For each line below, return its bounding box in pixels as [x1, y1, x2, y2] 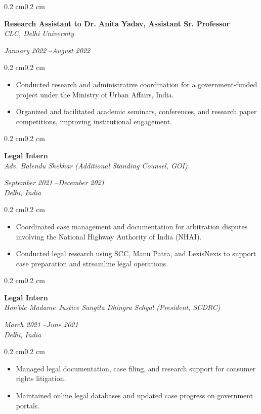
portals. [16, 400, 40, 410]
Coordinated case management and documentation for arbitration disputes [16, 221, 248, 231]
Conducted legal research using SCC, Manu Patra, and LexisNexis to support [16, 248, 256, 259]
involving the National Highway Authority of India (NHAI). [16, 231, 202, 241]
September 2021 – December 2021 [4, 177, 105, 188]
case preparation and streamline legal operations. [16, 258, 168, 268]
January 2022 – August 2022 [4, 45, 91, 55]
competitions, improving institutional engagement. [16, 116, 172, 126]
